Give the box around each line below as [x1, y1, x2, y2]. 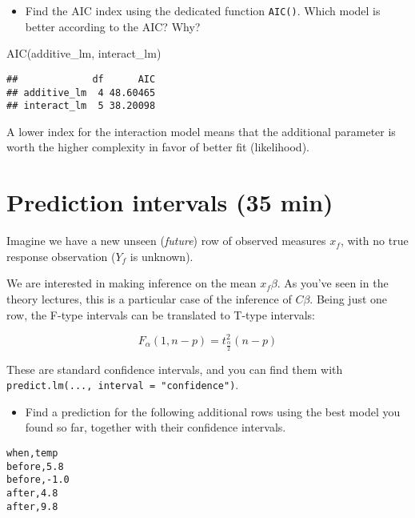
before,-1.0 [6, 474, 70, 486]
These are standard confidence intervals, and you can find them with [6, 360, 343, 377]
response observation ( [6, 247, 116, 264]
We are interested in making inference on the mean [6, 275, 257, 291]
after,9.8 [6, 500, 58, 512]
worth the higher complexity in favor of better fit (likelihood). [6, 139, 309, 155]
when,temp [6, 448, 58, 459]
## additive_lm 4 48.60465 [6, 86, 156, 98]
